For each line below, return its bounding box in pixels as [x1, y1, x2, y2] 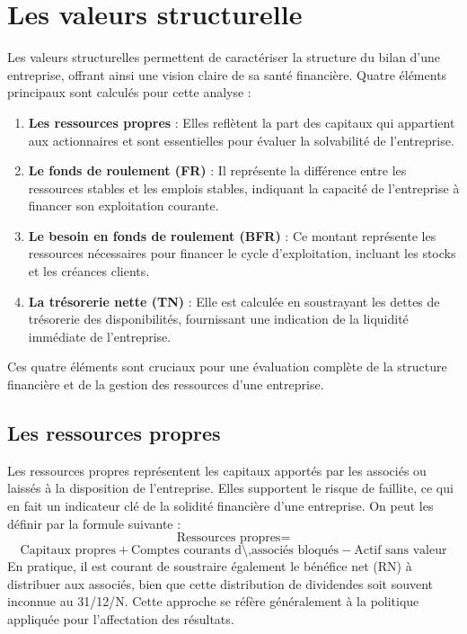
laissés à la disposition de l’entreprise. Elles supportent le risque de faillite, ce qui [7, 478, 454, 497]
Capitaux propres [20, 544, 116, 558]
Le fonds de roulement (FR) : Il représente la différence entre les [28, 161, 407, 180]
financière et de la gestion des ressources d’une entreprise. [7, 375, 324, 394]
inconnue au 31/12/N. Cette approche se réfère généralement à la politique [7, 592, 419, 611]
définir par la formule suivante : [7, 513, 181, 532]
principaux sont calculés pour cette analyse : [7, 83, 251, 102]
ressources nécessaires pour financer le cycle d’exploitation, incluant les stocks [28, 244, 456, 263]
